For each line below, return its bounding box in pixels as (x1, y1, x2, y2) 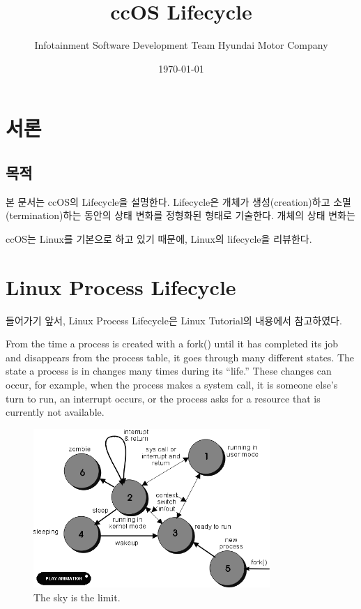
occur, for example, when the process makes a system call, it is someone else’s (6, 377, 338, 391)
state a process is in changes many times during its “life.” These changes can (6, 363, 332, 378)
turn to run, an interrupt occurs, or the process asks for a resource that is (6, 391, 321, 405)
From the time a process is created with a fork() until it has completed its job (6, 336, 339, 351)
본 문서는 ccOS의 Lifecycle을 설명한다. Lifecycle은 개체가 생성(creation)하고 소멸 (6, 194, 351, 209)
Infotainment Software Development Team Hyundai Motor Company (34, 38, 328, 52)
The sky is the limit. (33, 589, 121, 604)
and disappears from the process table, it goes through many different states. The (6, 349, 355, 364)
